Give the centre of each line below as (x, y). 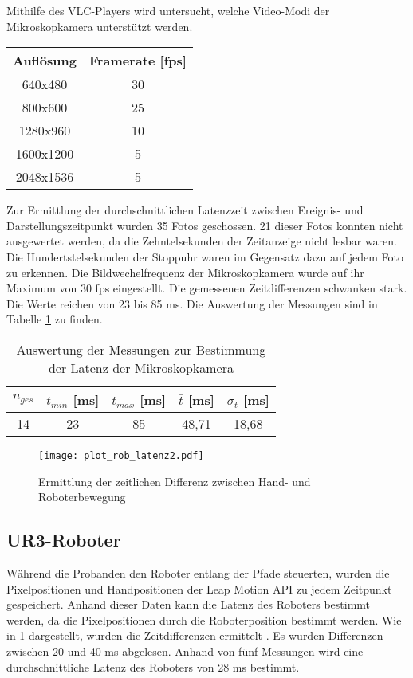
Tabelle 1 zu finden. (55, 319)
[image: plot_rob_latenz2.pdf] (121, 455)
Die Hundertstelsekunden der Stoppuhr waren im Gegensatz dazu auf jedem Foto (205, 256)
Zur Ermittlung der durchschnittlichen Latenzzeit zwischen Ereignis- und (185, 210)
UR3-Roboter (64, 540)
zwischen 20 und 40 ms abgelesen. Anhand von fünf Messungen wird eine (185, 651)
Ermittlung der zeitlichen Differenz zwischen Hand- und (175, 481)
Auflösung (45, 61)
